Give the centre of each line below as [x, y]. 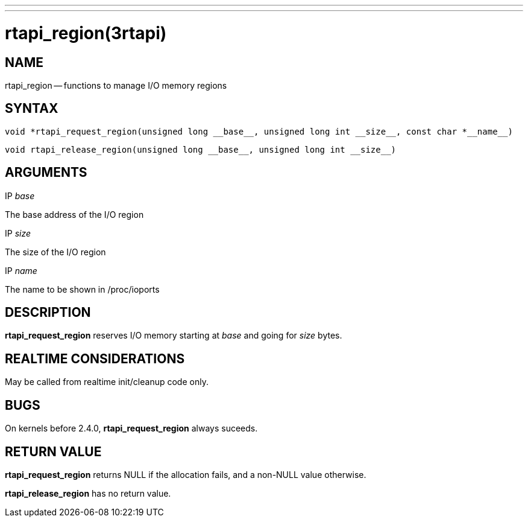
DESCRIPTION [48, 313]
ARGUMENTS [46, 173]
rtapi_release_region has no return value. [88, 493]
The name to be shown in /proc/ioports [82, 289]
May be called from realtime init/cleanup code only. [107, 382]
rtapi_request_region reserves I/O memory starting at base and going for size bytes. [174, 336]
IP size [18, 233]
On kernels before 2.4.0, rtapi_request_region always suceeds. [131, 428]
